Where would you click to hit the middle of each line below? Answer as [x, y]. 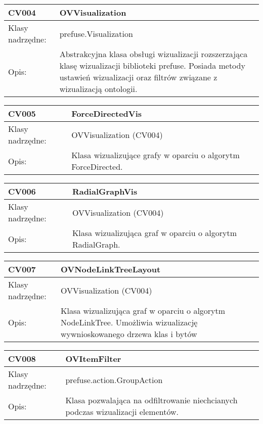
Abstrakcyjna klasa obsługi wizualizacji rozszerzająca [154, 54]
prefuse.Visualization [96, 33]
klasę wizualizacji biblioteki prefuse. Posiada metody [152, 65]
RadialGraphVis [105, 191]
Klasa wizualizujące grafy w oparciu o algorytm [156, 155]
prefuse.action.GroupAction [114, 380]
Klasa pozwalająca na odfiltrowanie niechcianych [151, 400]
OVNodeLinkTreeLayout [111, 269]
